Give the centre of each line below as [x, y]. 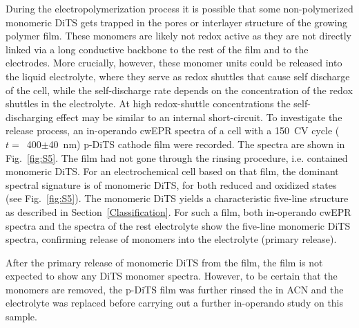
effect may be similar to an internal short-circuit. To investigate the [199, 117]
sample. [21, 317]
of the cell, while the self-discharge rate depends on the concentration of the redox [179, 90]
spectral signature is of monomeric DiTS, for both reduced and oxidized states [171, 184]
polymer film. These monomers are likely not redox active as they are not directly [178, 36]
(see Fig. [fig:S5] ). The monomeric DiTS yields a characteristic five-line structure [177, 198]
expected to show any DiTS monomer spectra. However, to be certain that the [172, 276]
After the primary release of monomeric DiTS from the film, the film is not [164, 262]
